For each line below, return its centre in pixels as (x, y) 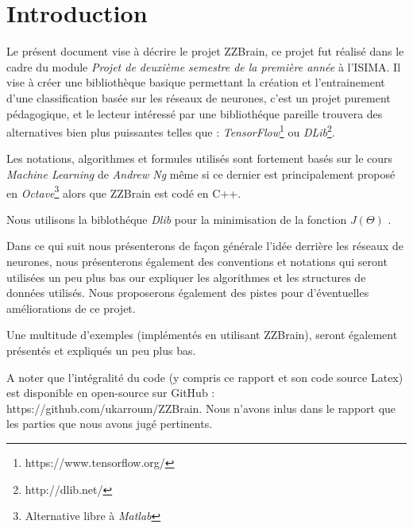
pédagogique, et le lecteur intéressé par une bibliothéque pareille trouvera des (195, 113)
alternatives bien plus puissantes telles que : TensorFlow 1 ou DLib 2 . (171, 131)
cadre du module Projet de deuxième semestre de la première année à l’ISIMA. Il (204, 66)
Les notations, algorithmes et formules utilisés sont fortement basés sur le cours (200, 158)
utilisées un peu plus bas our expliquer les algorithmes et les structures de (186, 277)
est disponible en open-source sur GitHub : (111, 393)
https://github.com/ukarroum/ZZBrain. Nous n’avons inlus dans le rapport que (201, 408)
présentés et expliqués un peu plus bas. (101, 350)
